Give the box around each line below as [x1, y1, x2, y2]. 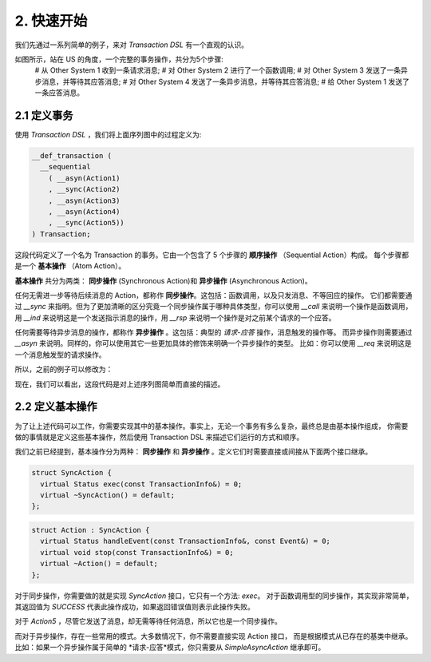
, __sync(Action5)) [48, 218, 125, 228]
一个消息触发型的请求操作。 [14, 350, 106, 359]
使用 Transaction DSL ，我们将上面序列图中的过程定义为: [14, 130, 202, 140]
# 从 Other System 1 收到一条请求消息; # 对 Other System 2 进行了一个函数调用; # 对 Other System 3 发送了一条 [34, 65, 401, 75]
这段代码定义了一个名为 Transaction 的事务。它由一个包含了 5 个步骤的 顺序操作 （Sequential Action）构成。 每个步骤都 [14, 250, 409, 260]
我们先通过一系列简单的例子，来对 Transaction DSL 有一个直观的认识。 [14, 40, 249, 50]
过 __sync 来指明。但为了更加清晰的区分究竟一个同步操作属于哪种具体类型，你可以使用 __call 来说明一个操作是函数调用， [14, 302, 413, 311]
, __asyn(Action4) [48, 207, 121, 216]
